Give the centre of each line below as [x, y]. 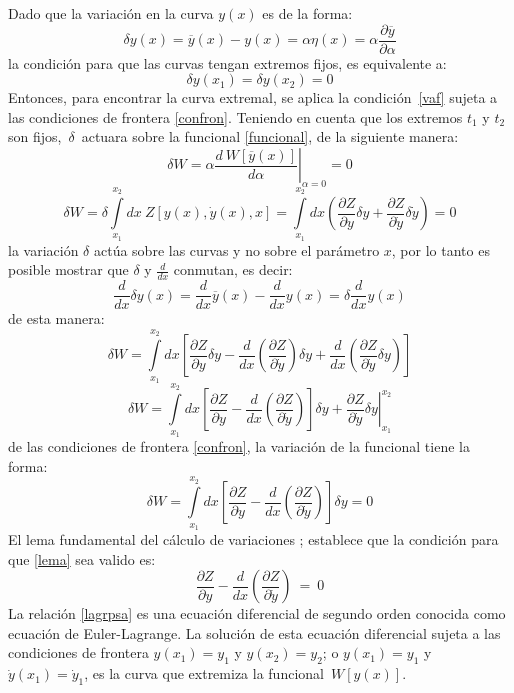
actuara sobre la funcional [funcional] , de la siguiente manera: [270, 136]
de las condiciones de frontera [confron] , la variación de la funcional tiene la [239, 445]
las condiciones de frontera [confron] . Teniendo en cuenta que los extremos [235, 116]
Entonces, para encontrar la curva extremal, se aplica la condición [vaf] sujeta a [253, 97]
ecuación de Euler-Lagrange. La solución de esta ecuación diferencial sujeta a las [254, 632]
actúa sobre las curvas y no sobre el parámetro [236, 249]
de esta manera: [56, 318]
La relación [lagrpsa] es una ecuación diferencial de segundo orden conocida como [257, 613]
